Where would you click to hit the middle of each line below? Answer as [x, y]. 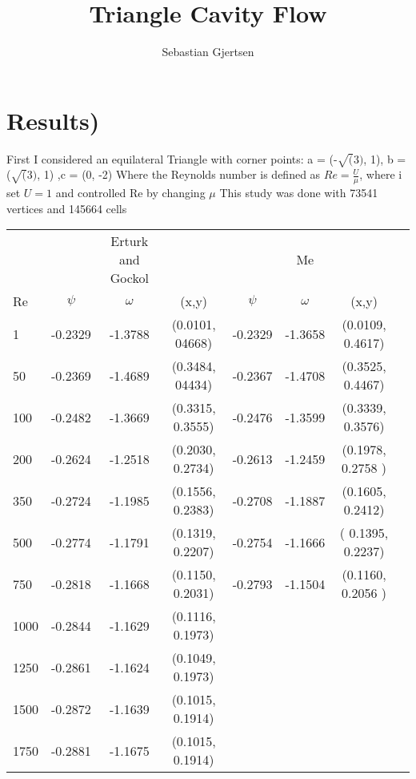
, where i [381, 174]
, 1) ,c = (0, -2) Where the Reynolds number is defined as [179, 174]
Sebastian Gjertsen [208, 52]
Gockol [129, 278]
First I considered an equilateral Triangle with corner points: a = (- [172, 158]
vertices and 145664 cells [67, 208]
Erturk [130, 241]
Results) [53, 120]
